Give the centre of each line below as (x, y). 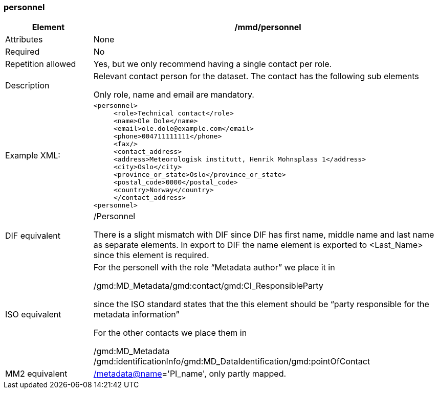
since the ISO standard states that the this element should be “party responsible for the (261, 304)
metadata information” (136, 315)
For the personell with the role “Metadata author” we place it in (214, 268)
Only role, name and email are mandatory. (174, 95)
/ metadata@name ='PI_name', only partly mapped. (190, 374)
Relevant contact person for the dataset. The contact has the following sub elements (256, 76)
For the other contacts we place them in (170, 333)
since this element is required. (151, 255)
